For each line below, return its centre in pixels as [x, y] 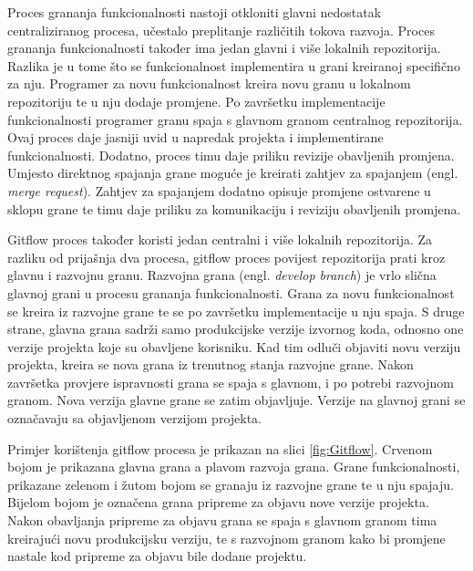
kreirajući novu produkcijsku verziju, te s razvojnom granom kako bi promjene [226, 538]
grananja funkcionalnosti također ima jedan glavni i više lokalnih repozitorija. [224, 48]
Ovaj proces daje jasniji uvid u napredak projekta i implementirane [195, 137]
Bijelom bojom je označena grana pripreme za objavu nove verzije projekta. [218, 502]
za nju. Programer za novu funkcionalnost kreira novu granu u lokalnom [209, 83]
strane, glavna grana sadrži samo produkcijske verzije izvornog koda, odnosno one [236, 329]
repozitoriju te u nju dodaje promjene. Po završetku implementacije [196, 101]
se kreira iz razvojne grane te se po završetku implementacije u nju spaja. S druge [236, 311]
